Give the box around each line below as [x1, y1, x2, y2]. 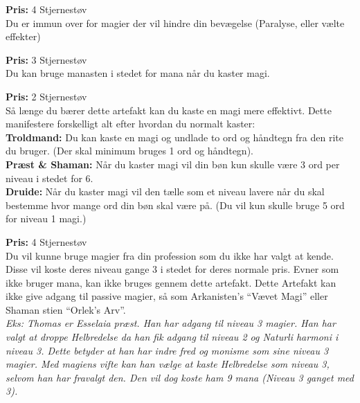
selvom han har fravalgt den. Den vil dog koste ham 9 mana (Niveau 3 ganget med [6, 370, 354, 384]
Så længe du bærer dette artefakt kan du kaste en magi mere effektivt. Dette [6, 102, 332, 117]
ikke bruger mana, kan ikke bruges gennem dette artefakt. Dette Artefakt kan [6, 275, 336, 289]
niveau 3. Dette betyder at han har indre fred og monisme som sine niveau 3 [6, 343, 329, 357]
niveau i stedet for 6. [6, 170, 93, 185]
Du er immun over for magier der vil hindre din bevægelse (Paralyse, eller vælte [6, 15, 345, 30]
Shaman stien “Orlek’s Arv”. [6, 302, 126, 316]
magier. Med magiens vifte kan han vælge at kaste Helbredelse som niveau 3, [6, 357, 330, 371]
